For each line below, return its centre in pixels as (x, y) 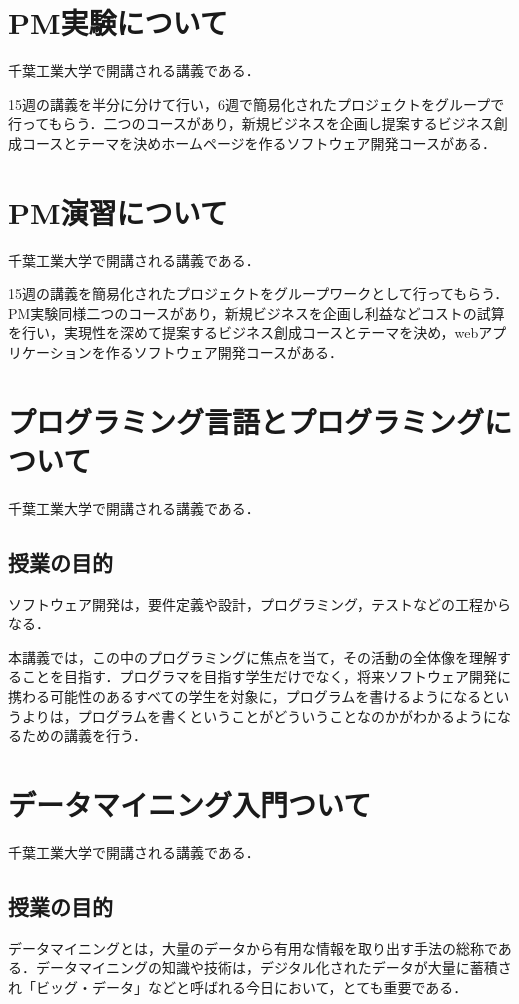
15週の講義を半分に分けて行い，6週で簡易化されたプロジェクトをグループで (256, 103)
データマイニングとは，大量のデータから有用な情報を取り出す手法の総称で (253, 947)
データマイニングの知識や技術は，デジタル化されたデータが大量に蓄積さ (273, 967)
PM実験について (118, 22)
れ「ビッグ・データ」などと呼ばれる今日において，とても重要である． (238, 986)
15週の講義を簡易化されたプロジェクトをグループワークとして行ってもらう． (258, 293)
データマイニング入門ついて (190, 804)
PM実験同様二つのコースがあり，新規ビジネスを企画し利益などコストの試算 (256, 312)
